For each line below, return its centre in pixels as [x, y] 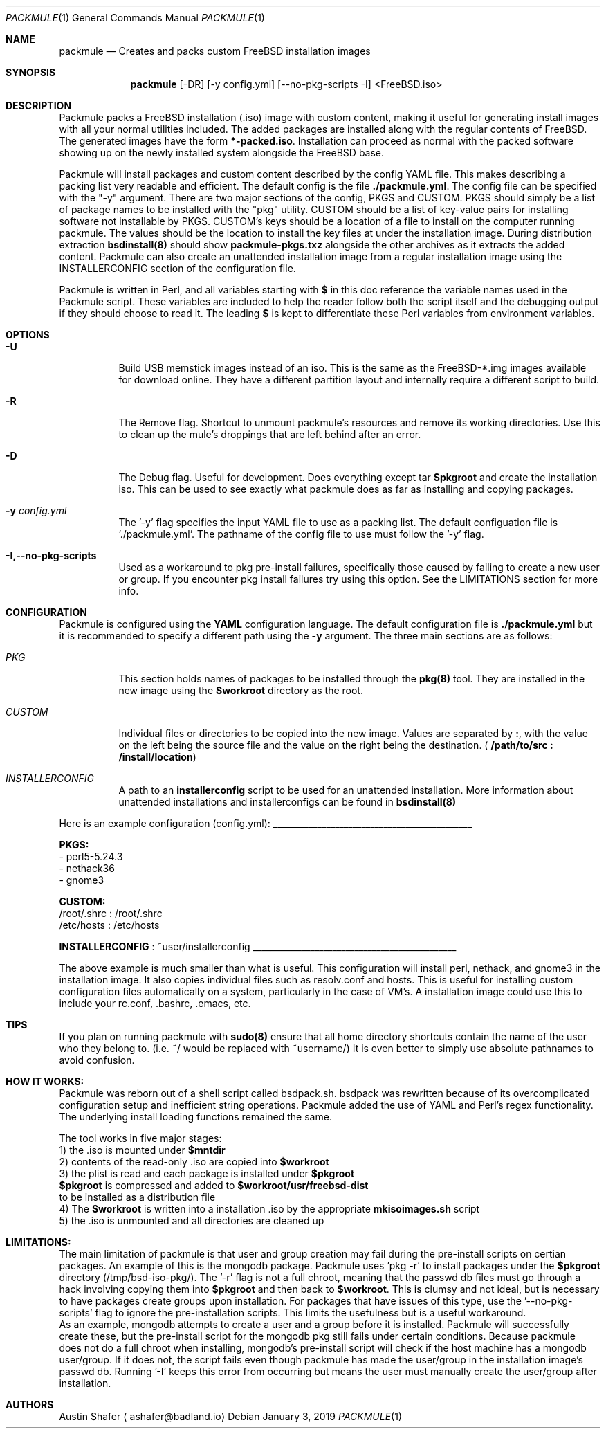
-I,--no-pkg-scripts [51, 555]
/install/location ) [157, 757]
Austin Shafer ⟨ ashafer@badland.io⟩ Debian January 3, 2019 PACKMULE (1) [231, 1416]
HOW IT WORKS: [45, 1081]
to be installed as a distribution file [137, 1197]
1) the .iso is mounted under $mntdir [142, 1150]
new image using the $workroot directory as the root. [241, 690]
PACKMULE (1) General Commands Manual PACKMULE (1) [135, 18]
